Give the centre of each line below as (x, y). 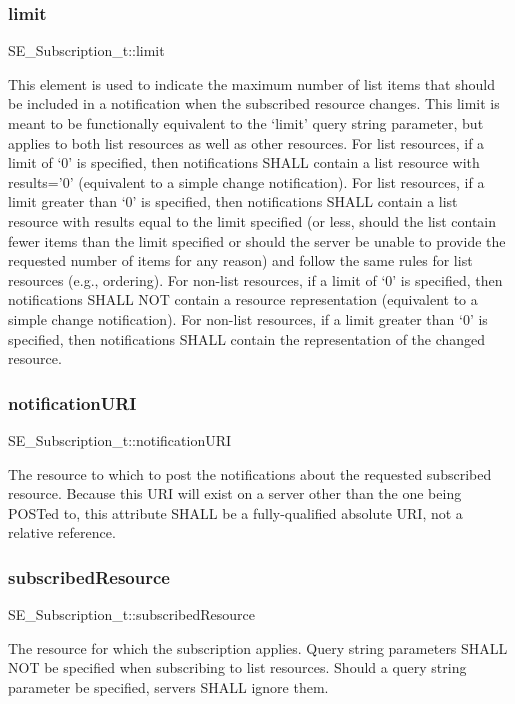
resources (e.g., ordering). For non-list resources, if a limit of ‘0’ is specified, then (255, 279)
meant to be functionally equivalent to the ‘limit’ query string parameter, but (246, 123)
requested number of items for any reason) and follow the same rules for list (240, 260)
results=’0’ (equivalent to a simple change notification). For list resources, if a (246, 181)
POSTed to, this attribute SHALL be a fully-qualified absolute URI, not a (235, 512)
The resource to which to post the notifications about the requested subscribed (250, 473)
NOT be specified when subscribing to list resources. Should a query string (237, 667)
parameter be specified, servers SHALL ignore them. (168, 686)
